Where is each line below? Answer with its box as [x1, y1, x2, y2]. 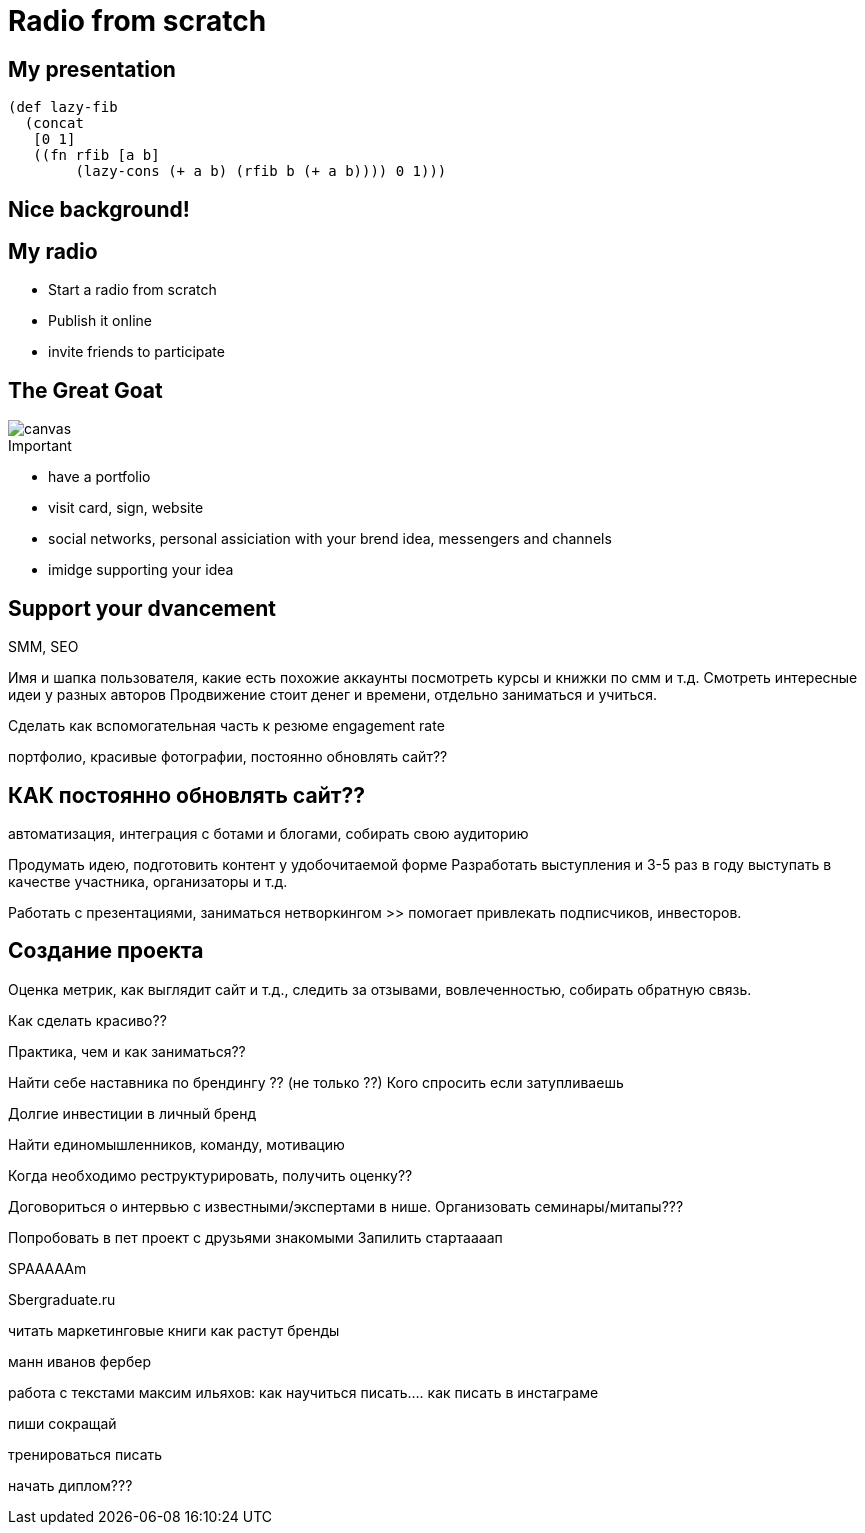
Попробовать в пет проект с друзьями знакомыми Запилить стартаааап [8, 1228, 503, 1246]
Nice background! [8, 196, 190, 222]
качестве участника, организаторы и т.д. [8, 872, 288, 890]
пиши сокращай [8, 1414, 117, 1432]
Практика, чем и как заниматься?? [8, 1042, 246, 1060]
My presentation [8, 56, 176, 82]
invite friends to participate [48, 343, 225, 361]
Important [8, 437, 72, 455]
